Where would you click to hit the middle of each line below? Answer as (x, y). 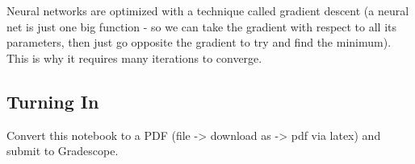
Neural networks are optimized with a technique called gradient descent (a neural (208, 10)
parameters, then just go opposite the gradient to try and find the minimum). (199, 42)
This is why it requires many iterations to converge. (134, 57)
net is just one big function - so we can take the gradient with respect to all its (202, 26)
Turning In (53, 101)
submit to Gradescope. (63, 151)
